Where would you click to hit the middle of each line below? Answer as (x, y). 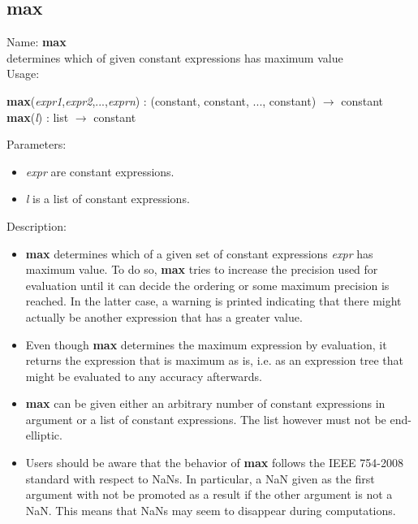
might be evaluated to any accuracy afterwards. (144, 376)
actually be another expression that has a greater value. (164, 316)
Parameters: (37, 144)
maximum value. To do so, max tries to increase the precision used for (202, 269)
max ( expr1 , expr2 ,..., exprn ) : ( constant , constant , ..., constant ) (162, 100)
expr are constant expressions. (100, 171)
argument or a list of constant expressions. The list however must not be (206, 419)
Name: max (37, 42)
